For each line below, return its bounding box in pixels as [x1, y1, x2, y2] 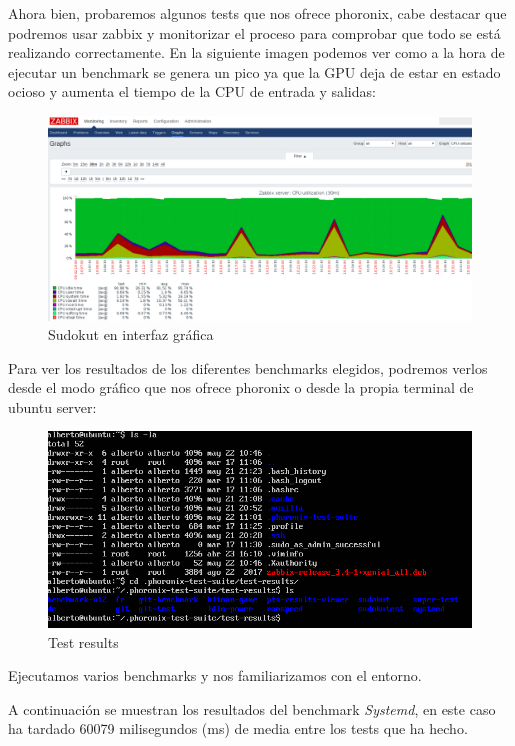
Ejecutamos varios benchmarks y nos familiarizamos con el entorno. [8, 665, 422, 686]
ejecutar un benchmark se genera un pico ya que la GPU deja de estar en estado [8, 61, 501, 82]
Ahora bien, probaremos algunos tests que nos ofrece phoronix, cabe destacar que [8, 3, 507, 23]
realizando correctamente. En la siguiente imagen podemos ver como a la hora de [8, 42, 505, 63]
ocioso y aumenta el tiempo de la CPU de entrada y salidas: [8, 81, 376, 102]
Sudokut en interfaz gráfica [48, 324, 214, 345]
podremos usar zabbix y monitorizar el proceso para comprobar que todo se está [8, 22, 501, 43]
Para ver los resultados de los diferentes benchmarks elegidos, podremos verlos [8, 357, 488, 378]
